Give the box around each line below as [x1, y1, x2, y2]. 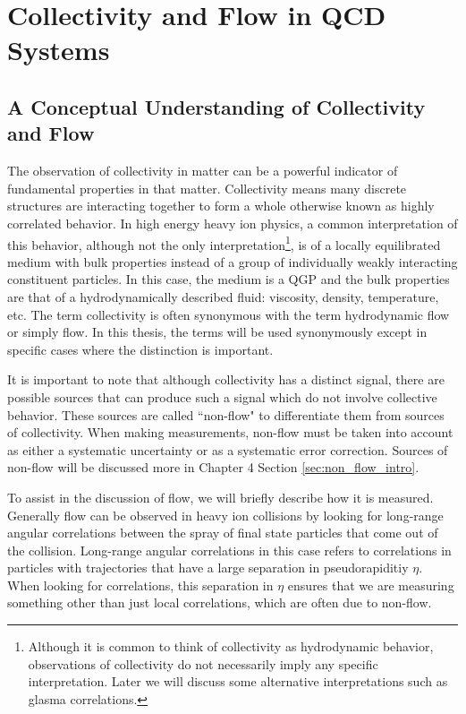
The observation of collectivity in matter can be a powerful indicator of [7, 161, 398, 180]
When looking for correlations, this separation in [7, 575, 274, 594]
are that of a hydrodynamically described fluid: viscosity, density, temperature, [7, 287, 439, 305]
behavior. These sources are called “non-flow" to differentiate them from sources [7, 405, 445, 424]
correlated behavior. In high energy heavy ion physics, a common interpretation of [7, 213, 458, 232]
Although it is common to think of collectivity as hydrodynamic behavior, [28, 637, 434, 656]
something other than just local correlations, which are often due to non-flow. [7, 593, 432, 612]
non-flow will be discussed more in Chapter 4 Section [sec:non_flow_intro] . [7, 458, 419, 477]
